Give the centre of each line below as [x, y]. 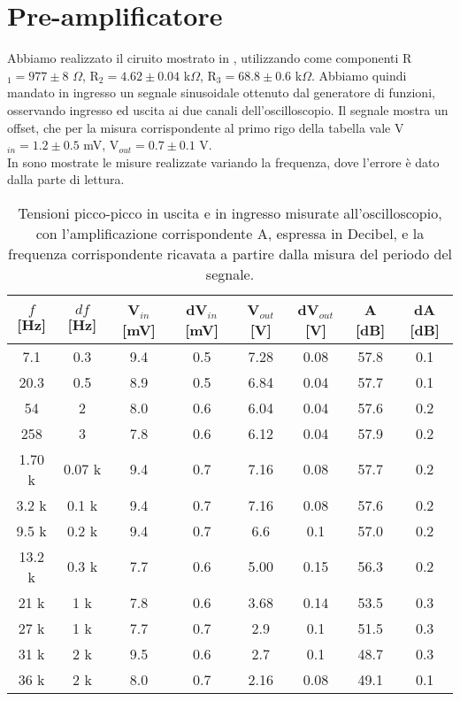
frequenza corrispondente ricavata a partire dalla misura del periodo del [230, 253]
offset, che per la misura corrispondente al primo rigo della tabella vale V [206, 127]
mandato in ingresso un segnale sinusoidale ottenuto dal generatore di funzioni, [221, 92]
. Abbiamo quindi [359, 75]
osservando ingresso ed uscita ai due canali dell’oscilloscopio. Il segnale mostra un [228, 109]
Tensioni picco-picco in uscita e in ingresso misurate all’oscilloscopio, [230, 212]
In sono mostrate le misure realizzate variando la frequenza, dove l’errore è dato [223, 162]
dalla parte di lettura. [66, 179]
